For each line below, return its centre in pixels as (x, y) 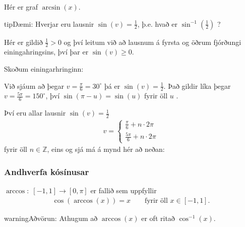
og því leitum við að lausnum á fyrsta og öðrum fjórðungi (152, 42)
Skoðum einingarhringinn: (44, 69)
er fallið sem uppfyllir (124, 190)
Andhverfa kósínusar (47, 171)
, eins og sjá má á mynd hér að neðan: (106, 149)
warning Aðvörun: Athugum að (51, 218)
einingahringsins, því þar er (46, 52)
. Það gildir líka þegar (197, 86)
